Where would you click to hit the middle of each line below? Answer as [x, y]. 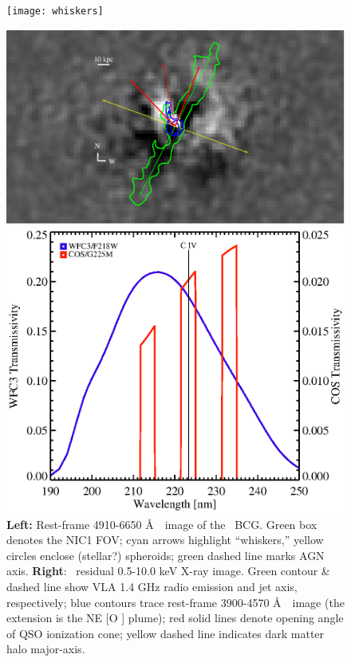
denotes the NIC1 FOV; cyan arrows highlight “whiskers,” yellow [165, 540]
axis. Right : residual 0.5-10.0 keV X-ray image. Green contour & [168, 571]
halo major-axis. [46, 649]
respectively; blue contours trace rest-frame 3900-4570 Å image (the [175, 602]
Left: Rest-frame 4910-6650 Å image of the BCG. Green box [162, 524]
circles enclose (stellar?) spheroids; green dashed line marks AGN [166, 555]
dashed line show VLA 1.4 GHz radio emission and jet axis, [152, 587]
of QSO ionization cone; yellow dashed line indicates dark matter [166, 633]
